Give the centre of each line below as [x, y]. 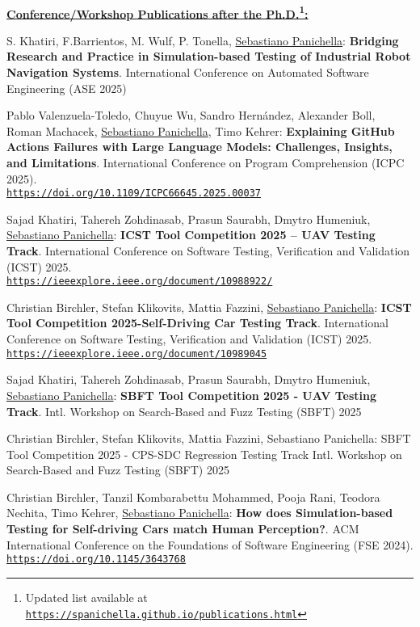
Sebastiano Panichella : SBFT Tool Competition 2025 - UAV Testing [191, 395]
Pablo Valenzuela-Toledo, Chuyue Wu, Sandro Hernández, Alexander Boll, [191, 115]
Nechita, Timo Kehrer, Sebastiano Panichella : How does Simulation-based [200, 513]
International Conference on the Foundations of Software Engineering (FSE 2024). [210, 544]
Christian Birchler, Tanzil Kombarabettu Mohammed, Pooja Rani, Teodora [193, 497]
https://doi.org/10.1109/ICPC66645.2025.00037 [134, 194]
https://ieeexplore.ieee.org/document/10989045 [137, 353]
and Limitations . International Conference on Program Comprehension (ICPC [206, 162]
